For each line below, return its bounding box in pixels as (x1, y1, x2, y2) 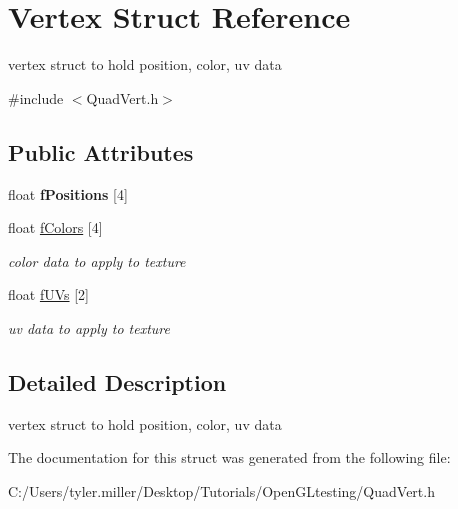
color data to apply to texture (8, 250, 186, 271)
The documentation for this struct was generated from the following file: (8, 447, 451, 468)
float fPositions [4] (8, 183, 128, 204)
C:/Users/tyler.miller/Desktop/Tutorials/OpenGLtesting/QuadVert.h (8, 480, 435, 501)
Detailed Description (8, 366, 227, 397)
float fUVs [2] (8, 284, 89, 305)
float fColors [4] (8, 217, 103, 238)
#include (8, 87, 64, 108)
